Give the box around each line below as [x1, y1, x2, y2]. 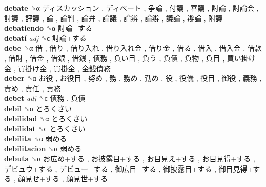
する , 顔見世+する [45, 173, 108, 184]
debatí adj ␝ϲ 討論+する [4, 32, 87, 43]
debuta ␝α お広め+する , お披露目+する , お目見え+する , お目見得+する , [4, 153, 255, 163]
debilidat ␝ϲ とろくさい [4, 123, 86, 134]
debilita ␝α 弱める [4, 133, 67, 143]
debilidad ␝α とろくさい [4, 113, 88, 123]
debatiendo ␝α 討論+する [4, 23, 92, 33]
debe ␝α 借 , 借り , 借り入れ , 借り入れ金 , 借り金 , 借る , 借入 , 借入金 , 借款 [4, 43, 262, 53]
